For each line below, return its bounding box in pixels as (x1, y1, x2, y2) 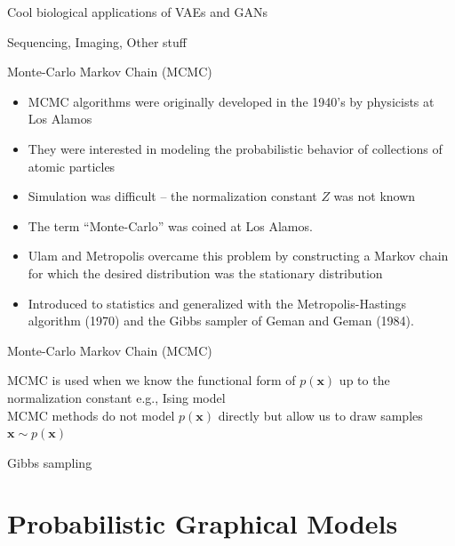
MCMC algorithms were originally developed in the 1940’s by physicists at (28, 92, 435, 110)
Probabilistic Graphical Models (7, 505, 398, 542)
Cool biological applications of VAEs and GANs (7, 3, 267, 20)
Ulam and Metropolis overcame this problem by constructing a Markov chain (28, 246, 449, 265)
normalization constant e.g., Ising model (7, 388, 226, 406)
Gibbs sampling (7, 453, 92, 471)
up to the (339, 371, 390, 389)
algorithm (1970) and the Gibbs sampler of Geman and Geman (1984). (28, 311, 414, 330)
